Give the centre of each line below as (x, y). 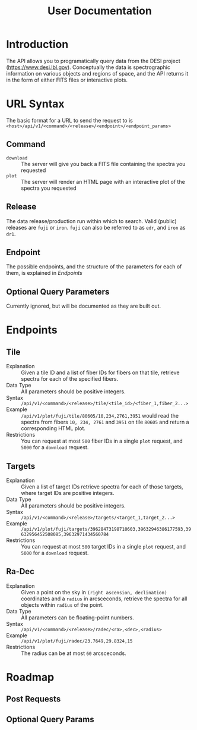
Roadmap (30, 677)
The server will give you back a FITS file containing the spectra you (103, 164)
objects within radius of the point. (62, 604)
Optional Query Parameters (58, 292)
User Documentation (100, 11)
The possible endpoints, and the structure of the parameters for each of (94, 267)
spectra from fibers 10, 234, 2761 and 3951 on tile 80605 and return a (105, 422)
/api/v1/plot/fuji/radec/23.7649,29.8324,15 (77, 641)
